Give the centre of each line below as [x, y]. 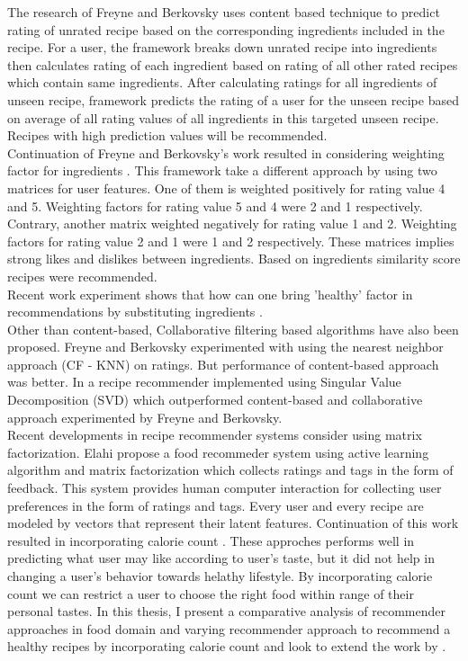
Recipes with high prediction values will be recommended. [167, 135]
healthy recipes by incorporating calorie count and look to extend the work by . [227, 646]
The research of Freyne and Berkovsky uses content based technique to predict [224, 12]
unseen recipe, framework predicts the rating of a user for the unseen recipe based [233, 99]
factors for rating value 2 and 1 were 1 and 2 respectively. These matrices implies [231, 241]
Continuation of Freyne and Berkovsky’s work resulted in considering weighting [226, 152]
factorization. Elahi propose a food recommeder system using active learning [218, 452]
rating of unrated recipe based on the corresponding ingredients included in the [226, 29]
